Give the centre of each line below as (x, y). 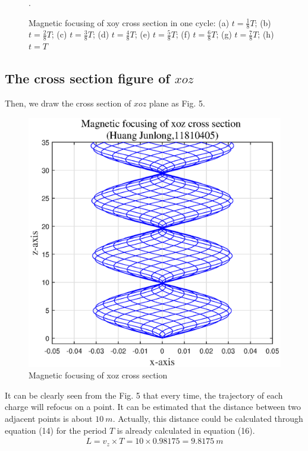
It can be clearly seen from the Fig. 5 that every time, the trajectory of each (144, 395)
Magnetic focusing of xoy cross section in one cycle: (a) (129, 22)
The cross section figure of (87, 78)
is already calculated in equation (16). (186, 430)
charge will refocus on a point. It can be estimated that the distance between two (153, 407)
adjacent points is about (49, 419)
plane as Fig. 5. (177, 103)
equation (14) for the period (56, 430)
